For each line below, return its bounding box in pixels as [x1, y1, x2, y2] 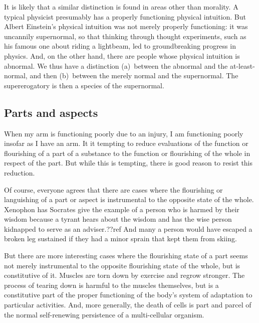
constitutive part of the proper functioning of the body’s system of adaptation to [4, 289, 252, 300]
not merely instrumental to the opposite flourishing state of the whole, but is [4, 260, 240, 270]
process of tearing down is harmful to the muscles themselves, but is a [4, 279, 219, 290]
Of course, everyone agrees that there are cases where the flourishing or [4, 184, 223, 195]
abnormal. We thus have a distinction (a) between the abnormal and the [4, 60, 228, 71]
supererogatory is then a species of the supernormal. [4, 80, 164, 90]
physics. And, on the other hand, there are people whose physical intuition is [4, 50, 240, 61]
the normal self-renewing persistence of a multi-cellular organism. [4, 309, 204, 319]
